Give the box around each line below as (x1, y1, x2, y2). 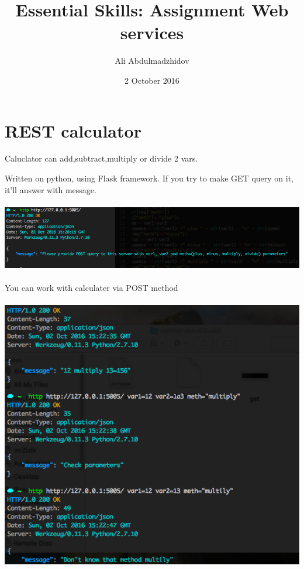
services (120, 20, 184, 44)
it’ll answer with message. (5, 183, 96, 196)
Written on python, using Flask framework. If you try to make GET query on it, (5, 172, 293, 184)
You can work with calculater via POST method (5, 281, 178, 293)
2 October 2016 (125, 74, 179, 86)
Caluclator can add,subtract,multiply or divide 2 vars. (5, 152, 198, 164)
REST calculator (5, 118, 141, 142)
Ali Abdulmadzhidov (115, 54, 189, 67)
